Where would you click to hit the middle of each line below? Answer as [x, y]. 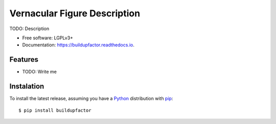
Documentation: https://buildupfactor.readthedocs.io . [78, 45]
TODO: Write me [40, 72]
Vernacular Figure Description [75, 13]
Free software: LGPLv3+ [48, 38]
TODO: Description [29, 29]
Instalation [27, 86]
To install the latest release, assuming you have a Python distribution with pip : [91, 98]
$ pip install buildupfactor [55, 110]
